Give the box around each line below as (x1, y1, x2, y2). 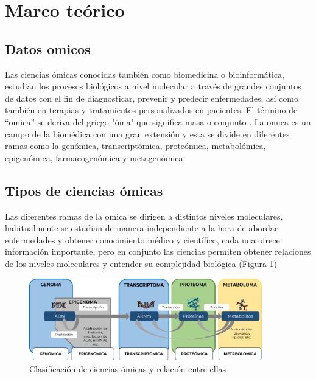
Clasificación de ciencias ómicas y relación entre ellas (29, 362, 226, 375)
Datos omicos (5, 39, 91, 58)
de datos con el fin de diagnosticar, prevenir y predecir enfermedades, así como (5, 91, 298, 104)
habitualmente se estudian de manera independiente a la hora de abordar (5, 221, 278, 234)
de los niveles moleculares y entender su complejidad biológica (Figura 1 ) (5, 257, 278, 269)
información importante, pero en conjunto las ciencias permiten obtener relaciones (5, 245, 311, 258)
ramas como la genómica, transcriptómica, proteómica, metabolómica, (5, 139, 266, 152)
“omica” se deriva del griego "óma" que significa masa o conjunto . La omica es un (5, 115, 311, 128)
